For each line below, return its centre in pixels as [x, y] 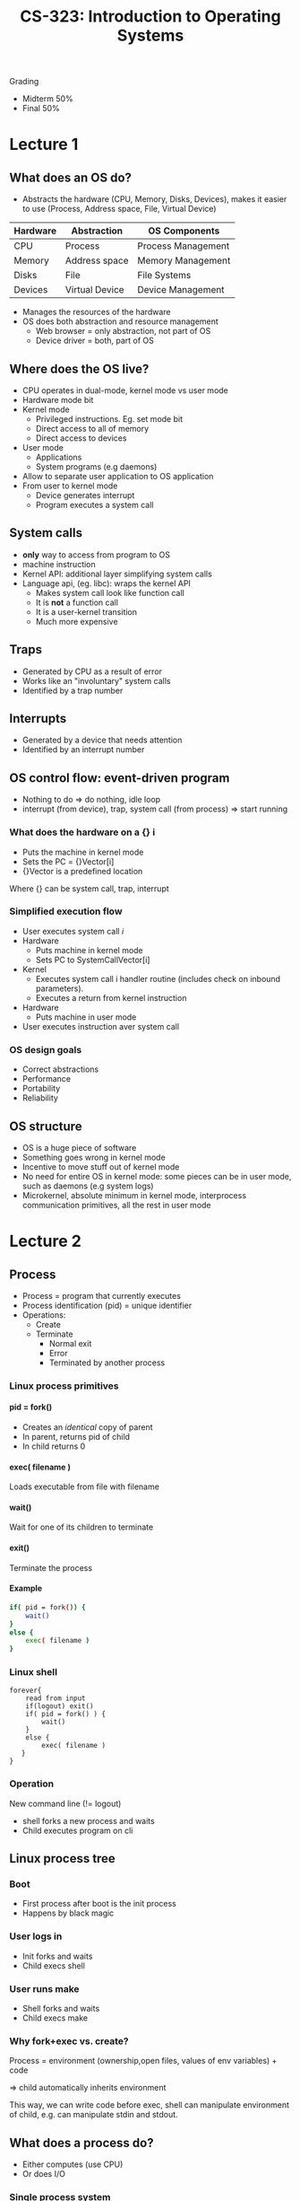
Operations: [44, 1315]
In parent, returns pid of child [76, 1437]
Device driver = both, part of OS [95, 341]
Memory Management [184, 260]
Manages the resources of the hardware [96, 312]
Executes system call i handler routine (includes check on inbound [158, 978]
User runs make [44, 1988]
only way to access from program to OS [96, 555]
